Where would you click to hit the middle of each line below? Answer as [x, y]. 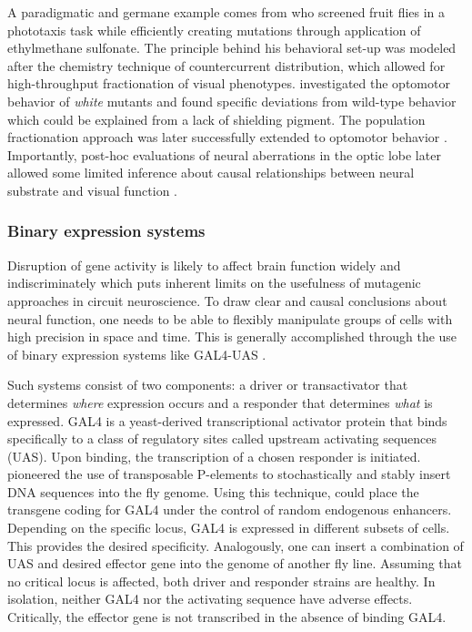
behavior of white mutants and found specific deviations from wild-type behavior [232, 101]
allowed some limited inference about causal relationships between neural [211, 173]
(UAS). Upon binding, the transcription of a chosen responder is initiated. [214, 456]
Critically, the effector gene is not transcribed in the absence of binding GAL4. [227, 617]
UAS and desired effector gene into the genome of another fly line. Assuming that [235, 563]
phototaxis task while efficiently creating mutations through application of [214, 30]
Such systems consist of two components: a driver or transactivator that [208, 385]
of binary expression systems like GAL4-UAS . [137, 354]
